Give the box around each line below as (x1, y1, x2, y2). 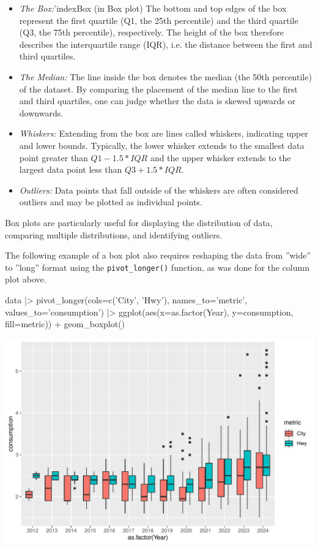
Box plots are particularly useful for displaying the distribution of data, (5, 216, 273, 229)
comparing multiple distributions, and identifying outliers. (5, 228, 223, 241)
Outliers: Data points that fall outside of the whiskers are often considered (19, 183, 298, 196)
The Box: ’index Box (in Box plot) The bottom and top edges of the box (19, 2, 287, 14)
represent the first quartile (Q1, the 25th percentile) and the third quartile (19, 13, 298, 26)
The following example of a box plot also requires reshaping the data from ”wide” (5, 249, 311, 262)
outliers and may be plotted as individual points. (19, 195, 202, 208)
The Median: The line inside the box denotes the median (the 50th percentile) (19, 70, 312, 83)
